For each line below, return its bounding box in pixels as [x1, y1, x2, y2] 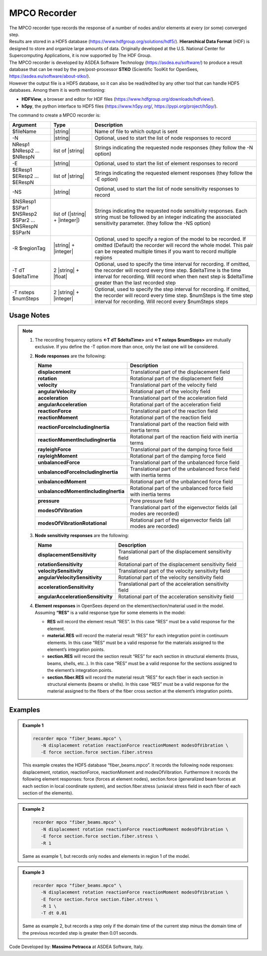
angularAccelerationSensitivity [38, 593, 113, 600]
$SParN [12, 229, 31, 236]
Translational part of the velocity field [130, 382, 217, 389]
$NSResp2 [12, 210, 37, 217]
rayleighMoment [38, 453, 78, 460]
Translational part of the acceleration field [130, 395, 227, 402]
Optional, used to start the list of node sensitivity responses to [94, 185, 239, 192]
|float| [53, 273, 68, 280]
